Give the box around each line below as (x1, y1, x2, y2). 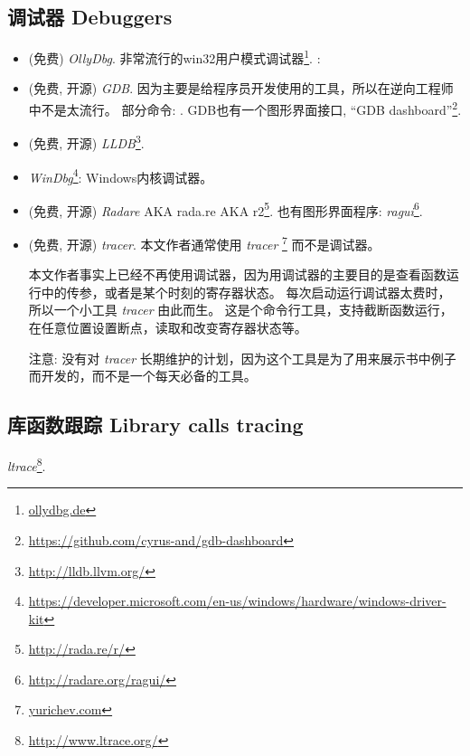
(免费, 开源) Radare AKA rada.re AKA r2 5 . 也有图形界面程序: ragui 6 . (28, 198, 423, 220)
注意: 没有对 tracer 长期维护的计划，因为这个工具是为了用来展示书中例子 (28, 348, 456, 367)
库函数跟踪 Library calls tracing (7, 411, 304, 439)
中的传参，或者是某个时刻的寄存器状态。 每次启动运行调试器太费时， (41, 282, 451, 301)
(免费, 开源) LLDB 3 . (28, 131, 145, 152)
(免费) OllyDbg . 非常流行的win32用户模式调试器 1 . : (28, 46, 321, 67)
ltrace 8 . (7, 454, 46, 475)
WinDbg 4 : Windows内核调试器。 (28, 165, 213, 186)
